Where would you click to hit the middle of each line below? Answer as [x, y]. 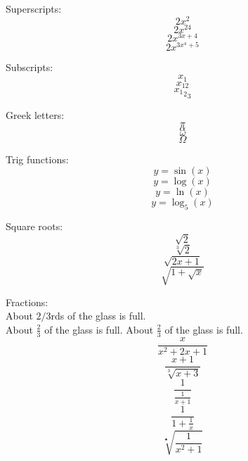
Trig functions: [37, 159]
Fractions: [27, 302]
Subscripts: [30, 67]
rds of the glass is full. [98, 316]
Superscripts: [34, 8]
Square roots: [34, 226]
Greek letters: [35, 115]
